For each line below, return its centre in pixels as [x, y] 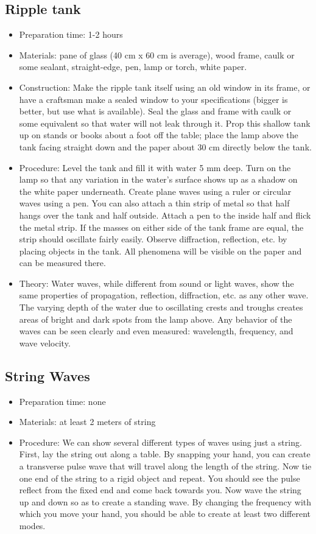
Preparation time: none [62, 401]
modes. [32, 525]
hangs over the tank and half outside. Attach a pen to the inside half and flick [165, 215]
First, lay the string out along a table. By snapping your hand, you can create [165, 454]
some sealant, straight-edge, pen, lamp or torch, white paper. [133, 67]
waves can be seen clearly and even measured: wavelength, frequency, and [156, 331]
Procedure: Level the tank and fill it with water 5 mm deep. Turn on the [155, 167]
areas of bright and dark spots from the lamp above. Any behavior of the [156, 319]
